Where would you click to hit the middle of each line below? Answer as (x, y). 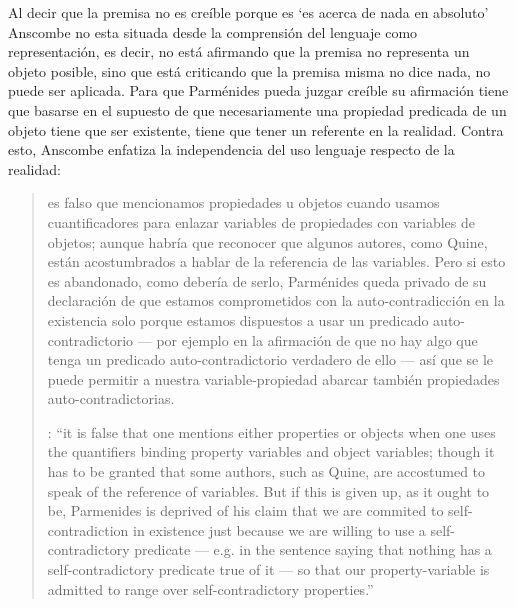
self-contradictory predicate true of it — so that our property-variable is (268, 569)
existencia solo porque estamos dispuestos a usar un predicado (238, 319)
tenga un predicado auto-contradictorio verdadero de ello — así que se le (270, 359)
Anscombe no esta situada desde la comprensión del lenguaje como (213, 31)
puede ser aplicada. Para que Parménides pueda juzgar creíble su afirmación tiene (258, 90)
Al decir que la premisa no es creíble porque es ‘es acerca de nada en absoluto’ (248, 12)
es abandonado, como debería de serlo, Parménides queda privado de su (267, 280)
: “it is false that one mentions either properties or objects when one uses (271, 431)
